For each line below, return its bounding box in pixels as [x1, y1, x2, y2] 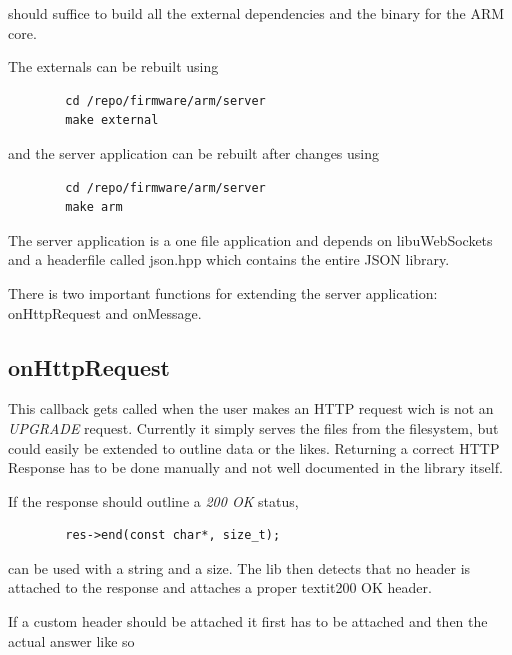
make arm [65, 200, 123, 215]
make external [65, 113, 159, 128]
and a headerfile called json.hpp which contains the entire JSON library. [8, 249, 450, 270]
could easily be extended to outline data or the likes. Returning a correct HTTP [8, 437, 500, 458]
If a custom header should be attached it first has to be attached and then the [8, 611, 488, 632]
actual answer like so [8, 630, 135, 651]
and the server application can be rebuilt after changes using [8, 142, 380, 163]
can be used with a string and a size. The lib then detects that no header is [8, 557, 471, 578]
